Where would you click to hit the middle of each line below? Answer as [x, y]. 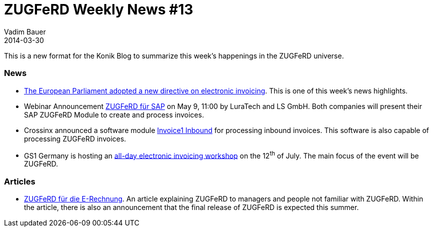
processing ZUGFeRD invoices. [75, 138]
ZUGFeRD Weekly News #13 [99, 9]
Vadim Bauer [25, 31]
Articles [20, 181]
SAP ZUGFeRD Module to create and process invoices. [114, 114]
